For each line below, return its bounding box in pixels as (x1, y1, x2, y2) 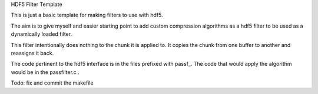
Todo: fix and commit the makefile (11, 79, 94, 86)
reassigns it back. (11, 49, 54, 56)
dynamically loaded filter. (11, 31, 72, 38)
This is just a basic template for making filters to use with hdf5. (11, 12, 163, 19)
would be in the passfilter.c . (11, 68, 79, 76)
